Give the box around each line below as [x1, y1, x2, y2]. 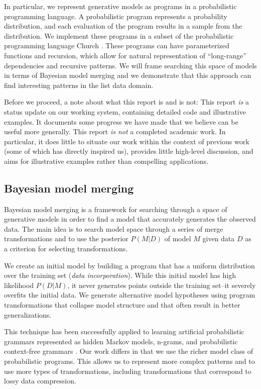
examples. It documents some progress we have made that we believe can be [4, 116, 238, 127]
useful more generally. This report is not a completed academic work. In [4, 126, 226, 137]
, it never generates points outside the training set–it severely [67, 279, 256, 290]
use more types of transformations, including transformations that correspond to [4, 365, 251, 376]
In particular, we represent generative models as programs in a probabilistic [4, 1, 237, 11]
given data [202, 233, 235, 244]
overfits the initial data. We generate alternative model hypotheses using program [4, 289, 255, 300]
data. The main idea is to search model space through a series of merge [4, 223, 223, 234]
